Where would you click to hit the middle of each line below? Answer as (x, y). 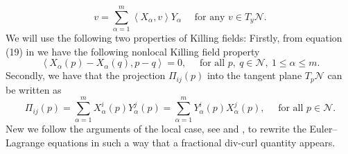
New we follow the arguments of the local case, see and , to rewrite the (156, 129)
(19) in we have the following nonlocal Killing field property (133, 51)
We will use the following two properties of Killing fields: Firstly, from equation (174, 38)
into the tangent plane (254, 75)
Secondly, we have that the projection (86, 75)
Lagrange (25, 143)
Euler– (323, 129)
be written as (34, 89)
